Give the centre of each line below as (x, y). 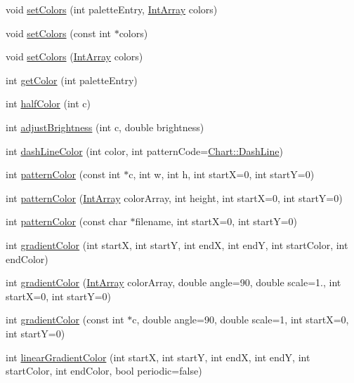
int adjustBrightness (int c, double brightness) (105, 127)
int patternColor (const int (63, 174)
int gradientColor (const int (65, 320)
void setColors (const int (58, 33)
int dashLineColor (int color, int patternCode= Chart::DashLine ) (144, 150)
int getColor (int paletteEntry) (72, 80)
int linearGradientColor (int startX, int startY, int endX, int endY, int (158, 357)
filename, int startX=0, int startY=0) (216, 221)
